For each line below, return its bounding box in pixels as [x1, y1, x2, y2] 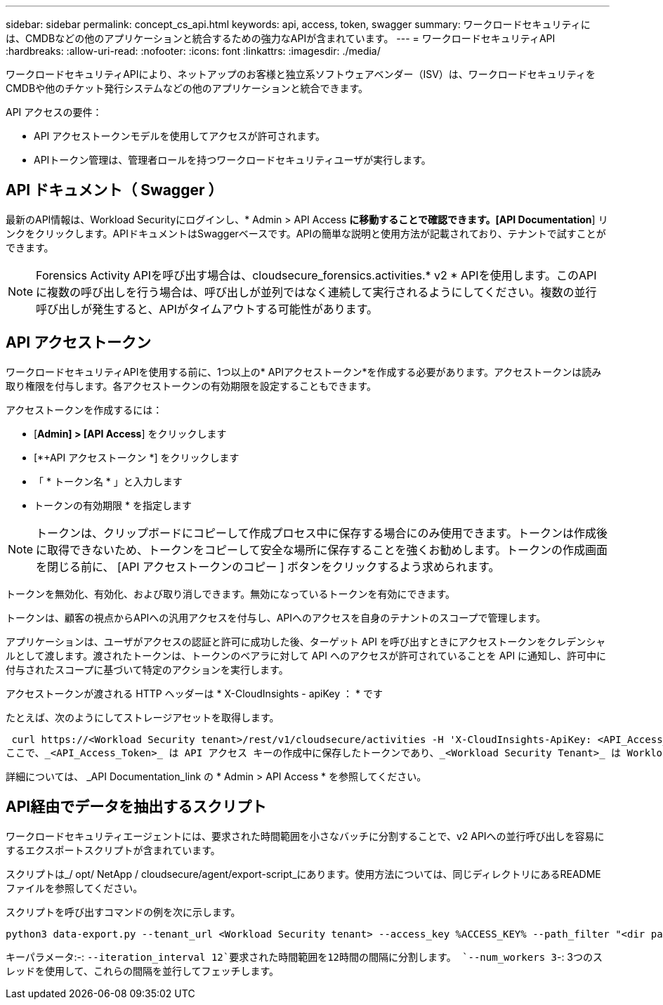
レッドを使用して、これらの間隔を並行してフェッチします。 [6, 964, 280, 977]
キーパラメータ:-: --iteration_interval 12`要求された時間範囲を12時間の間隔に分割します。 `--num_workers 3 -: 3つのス [6, 950, 603, 963]
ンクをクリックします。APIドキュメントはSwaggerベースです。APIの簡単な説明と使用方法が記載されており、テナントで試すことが [6, 227, 606, 239]
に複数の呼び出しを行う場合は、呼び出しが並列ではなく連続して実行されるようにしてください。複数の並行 [36, 284, 597, 299]
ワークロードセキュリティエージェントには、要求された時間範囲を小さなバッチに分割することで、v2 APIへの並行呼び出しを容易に [6, 829, 605, 842]
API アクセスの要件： [6, 106, 103, 118]
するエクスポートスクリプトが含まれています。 [6, 843, 221, 856]
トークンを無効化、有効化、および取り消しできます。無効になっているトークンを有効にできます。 [6, 587, 456, 600]
